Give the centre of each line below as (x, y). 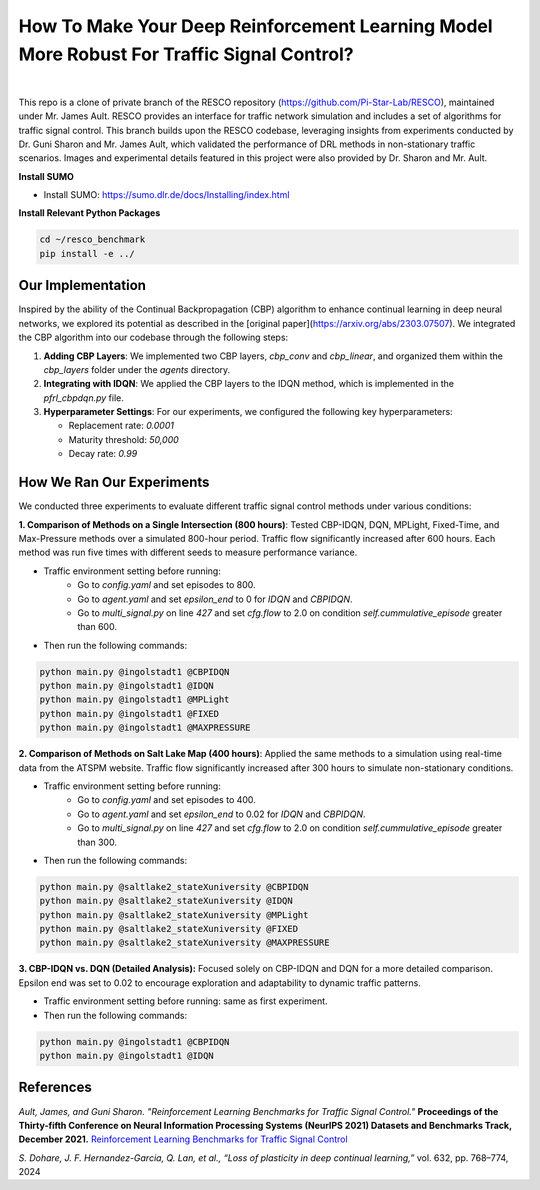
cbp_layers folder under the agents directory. (137, 369)
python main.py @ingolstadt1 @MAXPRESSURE (145, 728)
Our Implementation (82, 285)
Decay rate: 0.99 (103, 454)
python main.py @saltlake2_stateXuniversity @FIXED (169, 929)
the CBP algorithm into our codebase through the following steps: (153, 337)
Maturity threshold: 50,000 (123, 439)
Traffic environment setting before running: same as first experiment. (186, 1001)
